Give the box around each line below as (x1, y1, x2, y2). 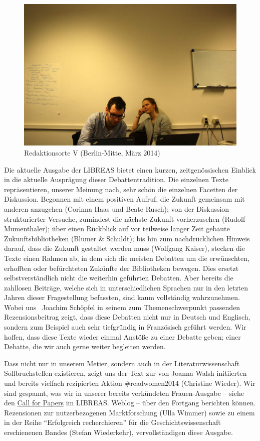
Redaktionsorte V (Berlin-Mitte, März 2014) (24, 147, 160, 158)
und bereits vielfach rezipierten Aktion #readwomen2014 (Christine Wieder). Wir (4, 378, 255, 388)
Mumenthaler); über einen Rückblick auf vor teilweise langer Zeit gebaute (4, 223, 230, 234)
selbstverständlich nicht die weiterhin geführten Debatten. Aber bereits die (4, 272, 233, 283)
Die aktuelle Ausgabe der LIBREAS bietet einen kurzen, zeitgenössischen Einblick (4, 164, 256, 175)
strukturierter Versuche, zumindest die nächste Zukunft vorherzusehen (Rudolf (4, 213, 245, 224)
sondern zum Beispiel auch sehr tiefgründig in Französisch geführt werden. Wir (4, 322, 246, 332)
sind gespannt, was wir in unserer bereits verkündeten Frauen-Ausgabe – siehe (4, 387, 244, 398)
